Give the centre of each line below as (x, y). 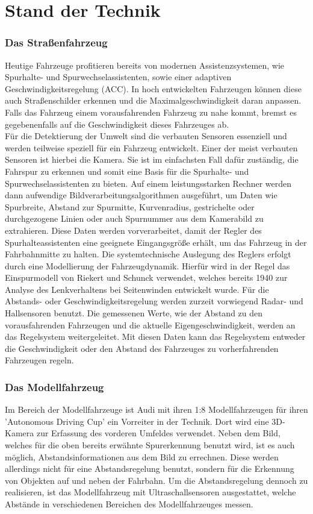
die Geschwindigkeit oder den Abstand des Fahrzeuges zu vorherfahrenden (142, 348)
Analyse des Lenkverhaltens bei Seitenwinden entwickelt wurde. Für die (137, 289)
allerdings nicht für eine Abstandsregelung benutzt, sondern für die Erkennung (150, 469)
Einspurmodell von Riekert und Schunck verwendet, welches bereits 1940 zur (146, 277)
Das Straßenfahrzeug (56, 42)
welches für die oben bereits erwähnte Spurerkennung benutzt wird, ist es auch (150, 445)
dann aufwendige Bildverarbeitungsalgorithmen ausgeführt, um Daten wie (141, 195)
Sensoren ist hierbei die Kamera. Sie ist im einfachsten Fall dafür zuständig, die (152, 159)
